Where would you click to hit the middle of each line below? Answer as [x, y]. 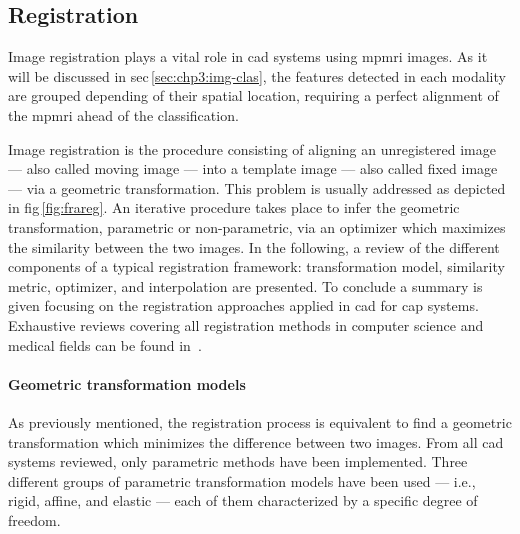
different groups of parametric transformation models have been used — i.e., [242, 480]
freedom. [34, 519]
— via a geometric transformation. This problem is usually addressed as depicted [257, 187]
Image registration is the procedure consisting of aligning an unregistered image [252, 148]
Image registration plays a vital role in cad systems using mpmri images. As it [248, 56]
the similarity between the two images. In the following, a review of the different [254, 246]
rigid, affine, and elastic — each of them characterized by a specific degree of [243, 500]
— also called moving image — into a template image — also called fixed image [253, 168]
